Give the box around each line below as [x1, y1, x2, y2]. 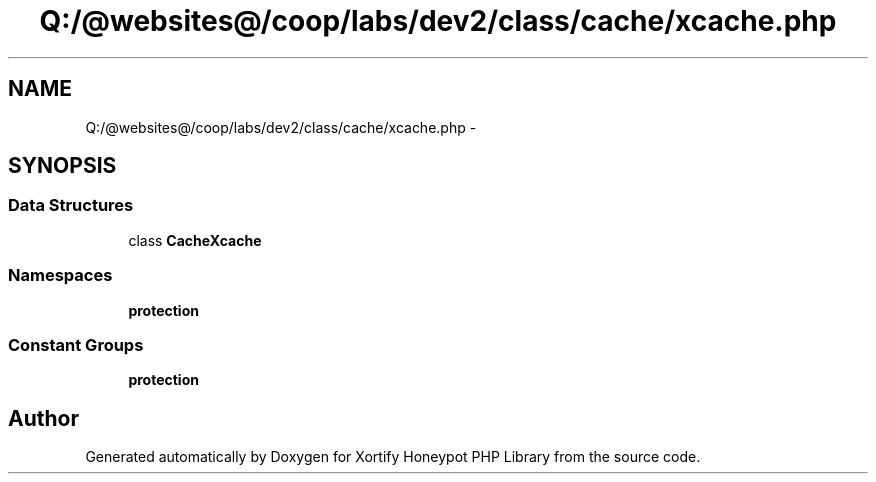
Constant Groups [8, 334, 144, 355]
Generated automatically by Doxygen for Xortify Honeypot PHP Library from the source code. [85, 448, 701, 466]
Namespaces [8, 265, 113, 286]
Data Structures [8, 195, 134, 216]
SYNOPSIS [8, 153, 117, 179]
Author [8, 405, 79, 431]
